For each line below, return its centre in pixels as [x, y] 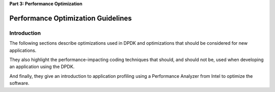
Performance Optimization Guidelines [71, 18]
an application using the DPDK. [42, 67]
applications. [23, 50]
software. [19, 83]
